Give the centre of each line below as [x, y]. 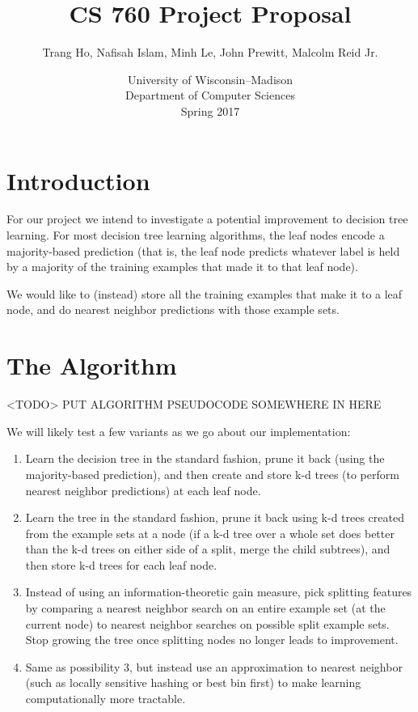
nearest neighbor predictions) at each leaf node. [143, 490]
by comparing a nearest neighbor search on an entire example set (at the [205, 608]
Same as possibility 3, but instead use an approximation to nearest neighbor [214, 666]
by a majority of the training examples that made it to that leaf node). [182, 267]
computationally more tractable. [106, 699]
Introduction [78, 180]
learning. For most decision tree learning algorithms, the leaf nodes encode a [196, 235]
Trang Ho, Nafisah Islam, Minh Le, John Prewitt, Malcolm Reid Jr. [210, 52]
